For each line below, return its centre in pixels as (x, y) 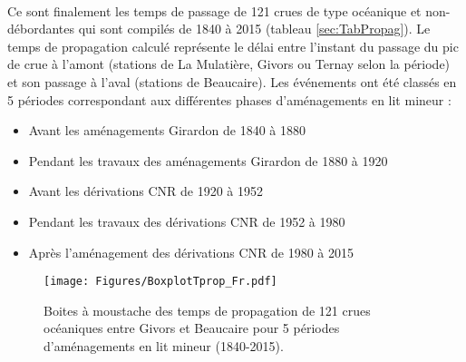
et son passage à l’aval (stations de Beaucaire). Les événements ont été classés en (232, 81)
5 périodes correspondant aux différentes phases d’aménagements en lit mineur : (229, 99)
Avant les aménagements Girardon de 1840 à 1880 (167, 130)
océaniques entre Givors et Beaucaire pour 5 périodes (192, 328)
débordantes (41, 29)
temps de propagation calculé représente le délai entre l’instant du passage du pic (233, 46)
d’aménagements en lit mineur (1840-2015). (164, 345)
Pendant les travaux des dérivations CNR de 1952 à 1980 (187, 221)
